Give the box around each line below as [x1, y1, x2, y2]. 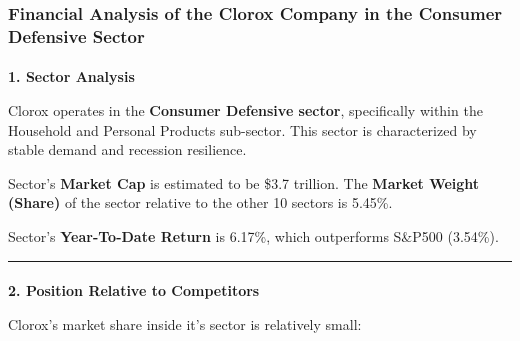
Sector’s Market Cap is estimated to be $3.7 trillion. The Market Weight [8, 172, 480, 193]
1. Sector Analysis [8, 66, 135, 87]
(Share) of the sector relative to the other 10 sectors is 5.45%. [8, 192, 393, 213]
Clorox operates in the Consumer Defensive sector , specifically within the [8, 99, 483, 120]
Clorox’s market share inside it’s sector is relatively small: [8, 313, 362, 334]
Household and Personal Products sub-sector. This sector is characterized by [8, 119, 477, 140]
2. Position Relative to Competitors [8, 280, 260, 301]
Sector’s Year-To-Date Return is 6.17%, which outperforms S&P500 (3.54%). [8, 225, 499, 246]
